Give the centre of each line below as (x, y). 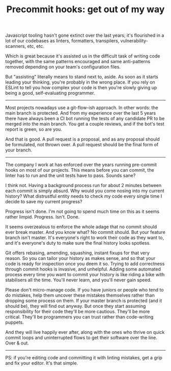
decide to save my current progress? (44, 202)
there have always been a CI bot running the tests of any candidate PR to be (85, 119)
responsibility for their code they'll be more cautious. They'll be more (78, 311)
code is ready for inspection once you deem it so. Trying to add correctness (85, 264)
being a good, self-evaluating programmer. (50, 93)
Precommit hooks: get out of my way (85, 9)
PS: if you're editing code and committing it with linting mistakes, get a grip (84, 358)
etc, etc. (36, 46)
